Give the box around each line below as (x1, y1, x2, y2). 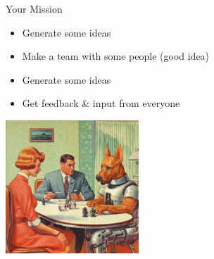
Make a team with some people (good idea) (22, 49, 210, 63)
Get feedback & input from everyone (22, 96, 180, 110)
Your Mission (6, 1, 63, 15)
